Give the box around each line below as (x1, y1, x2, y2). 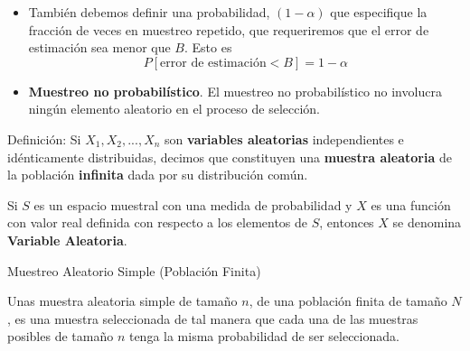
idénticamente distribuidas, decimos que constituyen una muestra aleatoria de (7, 147, 452, 166)
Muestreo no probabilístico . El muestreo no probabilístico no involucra (28, 81, 442, 100)
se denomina (392, 213, 462, 232)
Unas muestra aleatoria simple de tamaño (7, 291, 238, 310)
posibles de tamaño (7, 327, 114, 346)
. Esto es (183, 38, 232, 57)
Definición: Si (7, 129, 81, 148)
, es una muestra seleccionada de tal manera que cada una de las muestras (7, 309, 418, 328)
